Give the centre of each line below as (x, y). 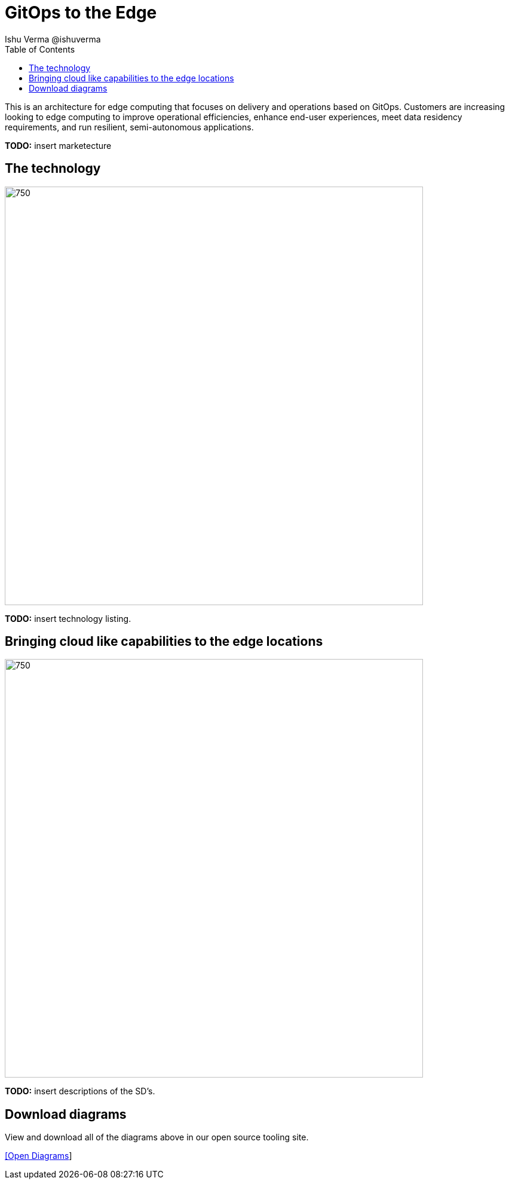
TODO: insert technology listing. (68, 618)
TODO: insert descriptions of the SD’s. (80, 1091)
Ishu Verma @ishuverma (53, 39)
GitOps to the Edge (81, 13)
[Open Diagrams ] (39, 1156)
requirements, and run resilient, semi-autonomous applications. (129, 127)
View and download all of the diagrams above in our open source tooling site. (157, 1137)
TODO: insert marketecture (58, 145)
